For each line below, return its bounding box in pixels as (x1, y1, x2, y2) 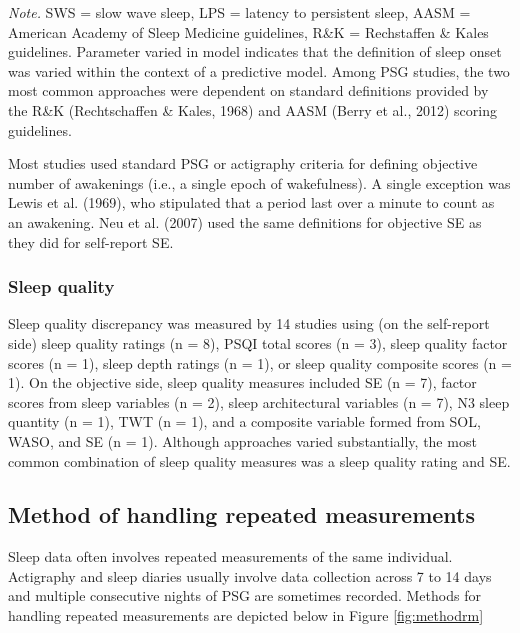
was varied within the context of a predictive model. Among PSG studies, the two (8, 60, 510, 81)
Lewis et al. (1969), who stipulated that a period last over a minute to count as (8, 192, 495, 213)
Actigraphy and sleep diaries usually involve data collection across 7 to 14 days (8, 565, 492, 586)
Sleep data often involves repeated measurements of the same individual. (8, 546, 453, 567)
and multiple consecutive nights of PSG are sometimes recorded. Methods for (8, 585, 481, 606)
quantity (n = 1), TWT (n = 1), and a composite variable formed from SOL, (8, 411, 481, 432)
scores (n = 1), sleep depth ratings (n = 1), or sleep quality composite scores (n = (8, 352, 512, 373)
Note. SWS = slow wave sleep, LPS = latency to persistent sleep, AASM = (8, 2, 471, 22)
